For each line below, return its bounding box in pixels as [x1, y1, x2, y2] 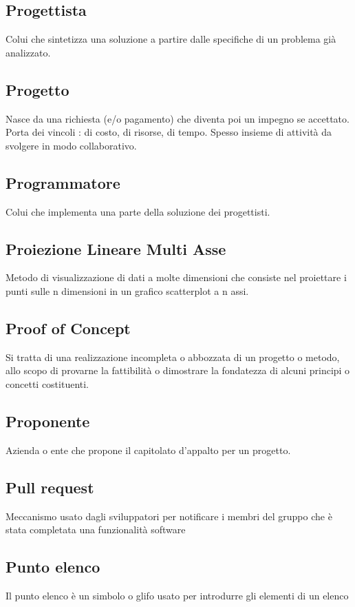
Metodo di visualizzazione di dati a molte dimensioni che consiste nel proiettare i [6, 270, 347, 285]
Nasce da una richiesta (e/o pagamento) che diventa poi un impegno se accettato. [6, 111, 349, 125]
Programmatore [6, 172, 120, 193]
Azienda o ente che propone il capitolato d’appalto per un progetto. [6, 442, 291, 457]
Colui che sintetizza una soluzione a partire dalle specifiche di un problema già [6, 32, 336, 46]
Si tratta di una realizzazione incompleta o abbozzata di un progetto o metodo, [6, 349, 340, 364]
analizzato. [6, 45, 51, 59]
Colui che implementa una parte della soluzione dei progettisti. [6, 204, 270, 218]
